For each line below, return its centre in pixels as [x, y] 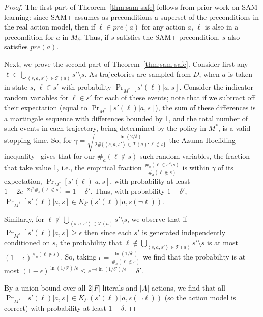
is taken [240, 74]
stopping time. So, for [38, 140]
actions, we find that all [188, 287]
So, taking [81, 257]
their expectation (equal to [46, 107]
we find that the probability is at [194, 257]
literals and [120, 287]
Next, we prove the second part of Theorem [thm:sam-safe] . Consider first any [126, 63]
